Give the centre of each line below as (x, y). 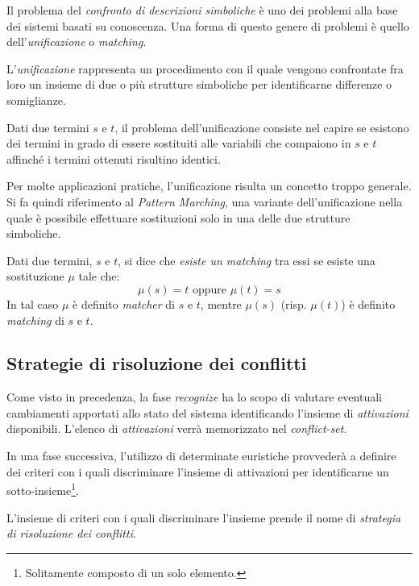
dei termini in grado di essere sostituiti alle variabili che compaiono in (179, 143)
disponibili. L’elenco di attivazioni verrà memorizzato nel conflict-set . (177, 428)
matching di (35, 320)
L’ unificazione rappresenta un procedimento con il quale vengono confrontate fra (205, 68)
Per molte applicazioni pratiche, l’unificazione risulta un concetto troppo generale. (209, 186)
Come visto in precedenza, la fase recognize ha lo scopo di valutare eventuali (194, 397)
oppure (209, 290)
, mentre (221, 303)
